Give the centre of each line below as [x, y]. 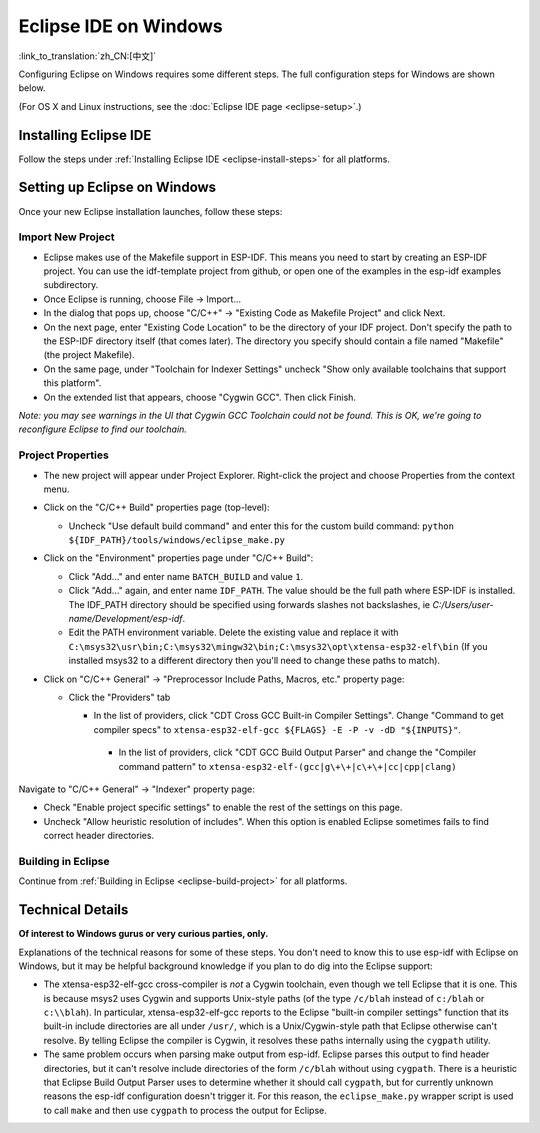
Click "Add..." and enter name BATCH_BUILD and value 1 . [186, 576]
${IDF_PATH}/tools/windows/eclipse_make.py [176, 540]
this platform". [72, 383]
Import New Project [66, 237]
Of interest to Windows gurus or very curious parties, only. [143, 934]
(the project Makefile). [89, 355]
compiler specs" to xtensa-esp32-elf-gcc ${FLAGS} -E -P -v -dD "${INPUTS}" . [277, 729]
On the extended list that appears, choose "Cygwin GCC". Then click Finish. [200, 397]
